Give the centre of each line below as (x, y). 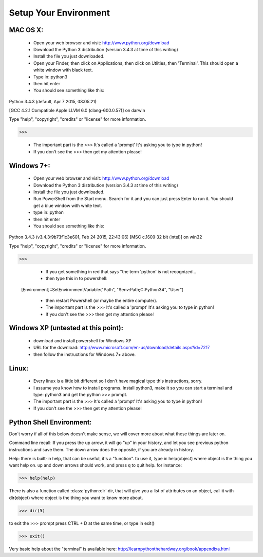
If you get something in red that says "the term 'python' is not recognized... (121, 271)
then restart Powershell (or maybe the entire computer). (102, 300)
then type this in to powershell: (76, 278)
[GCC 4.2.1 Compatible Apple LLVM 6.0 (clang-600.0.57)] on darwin (77, 111)
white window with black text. (63, 70)
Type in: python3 (50, 77)
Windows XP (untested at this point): (66, 328)
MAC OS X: (26, 30)
